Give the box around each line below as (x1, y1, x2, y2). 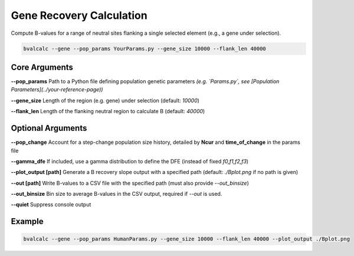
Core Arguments (11, 62, 74, 72)
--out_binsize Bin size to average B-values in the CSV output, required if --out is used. (11, 191, 222, 198)
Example (11, 216, 44, 227)
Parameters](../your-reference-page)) (11, 86, 103, 93)
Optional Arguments (11, 123, 87, 133)
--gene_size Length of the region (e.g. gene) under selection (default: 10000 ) (11, 97, 200, 104)
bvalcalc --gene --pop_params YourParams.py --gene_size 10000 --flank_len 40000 (23, 45, 267, 52)
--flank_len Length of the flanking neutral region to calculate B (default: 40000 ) (11, 108, 205, 115)
